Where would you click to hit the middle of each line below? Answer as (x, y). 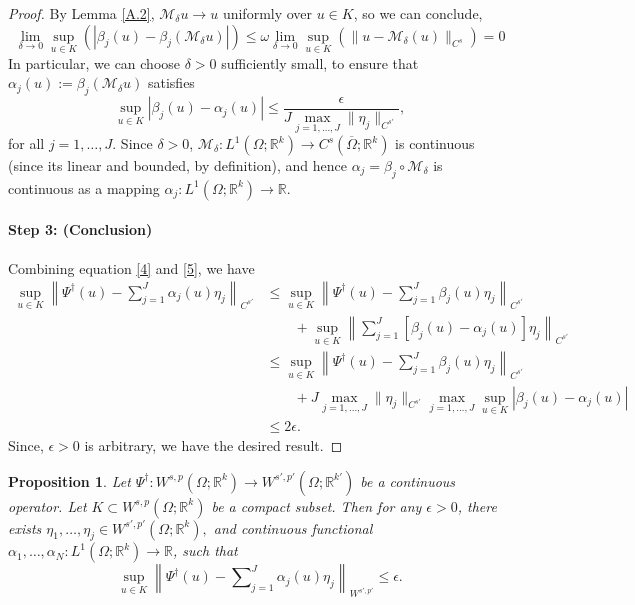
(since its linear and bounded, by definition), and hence (177, 165)
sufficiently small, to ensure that (320, 62)
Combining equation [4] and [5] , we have (131, 267)
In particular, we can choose (94, 62)
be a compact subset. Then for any (316, 505)
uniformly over (267, 13)
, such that (205, 550)
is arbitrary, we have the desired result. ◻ (213, 444)
